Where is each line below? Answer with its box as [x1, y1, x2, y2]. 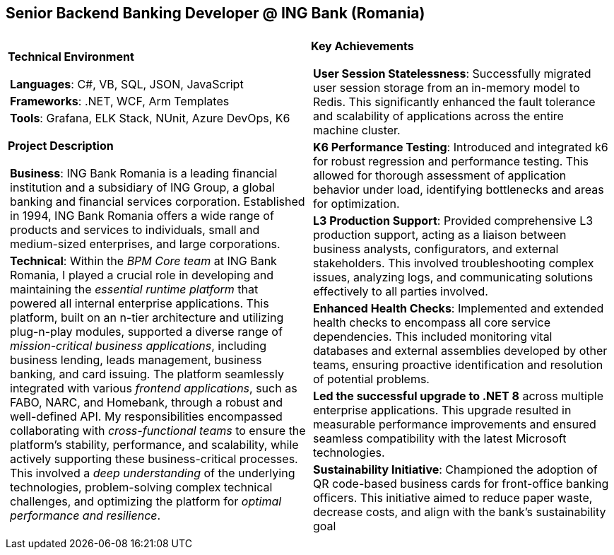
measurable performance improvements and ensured [313, 417, 596, 432]
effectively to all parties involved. [313, 284, 488, 299]
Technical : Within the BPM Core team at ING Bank [10, 254, 277, 269]
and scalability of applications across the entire [313, 109, 564, 124]
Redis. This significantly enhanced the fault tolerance [313, 95, 596, 110]
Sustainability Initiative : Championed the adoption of [313, 462, 598, 477]
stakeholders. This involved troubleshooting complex [313, 256, 594, 271]
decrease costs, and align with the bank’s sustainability [313, 505, 606, 520]
